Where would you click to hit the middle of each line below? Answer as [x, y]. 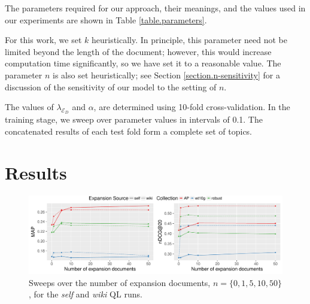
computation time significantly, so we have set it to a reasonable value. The [143, 63]
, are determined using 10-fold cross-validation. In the [192, 107]
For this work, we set [43, 40]
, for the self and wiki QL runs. [86, 294]
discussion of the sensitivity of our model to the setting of [111, 86]
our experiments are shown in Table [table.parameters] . [106, 19]
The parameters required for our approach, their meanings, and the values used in [155, 8]
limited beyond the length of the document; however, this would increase [138, 51]
